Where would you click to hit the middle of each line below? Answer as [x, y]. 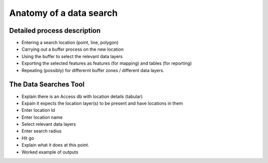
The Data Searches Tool [47, 84]
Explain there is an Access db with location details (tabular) [82, 96]
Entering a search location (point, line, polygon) [70, 43]
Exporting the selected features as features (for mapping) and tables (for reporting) [107, 63]
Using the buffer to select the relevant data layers [72, 56]
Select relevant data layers [49, 124]
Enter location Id [38, 110]
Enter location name [42, 117]
